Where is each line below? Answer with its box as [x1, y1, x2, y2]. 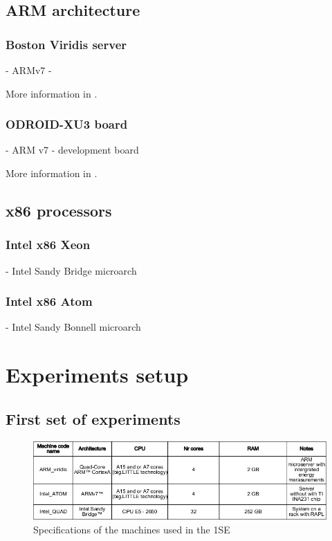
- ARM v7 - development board [6, 143, 139, 157]
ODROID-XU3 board [6, 116, 128, 133]
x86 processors [6, 199, 112, 221]
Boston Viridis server [6, 35, 127, 53]
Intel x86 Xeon [6, 236, 91, 253]
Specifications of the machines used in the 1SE [33, 522, 230, 536]
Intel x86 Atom [6, 293, 93, 310]
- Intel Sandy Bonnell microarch [6, 320, 141, 334]
